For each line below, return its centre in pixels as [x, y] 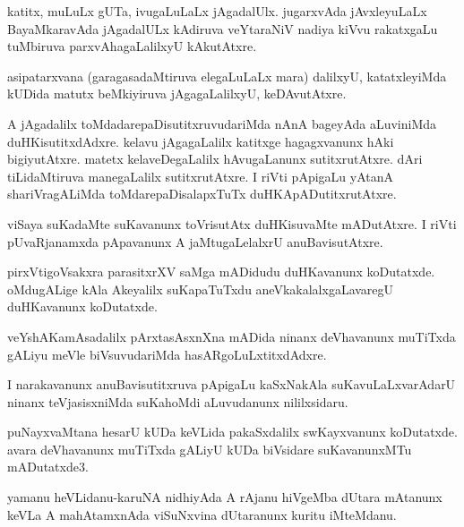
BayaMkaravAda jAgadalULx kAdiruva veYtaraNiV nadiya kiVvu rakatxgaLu [223, 28]
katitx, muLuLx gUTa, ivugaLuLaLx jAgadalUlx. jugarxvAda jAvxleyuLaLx [217, 11]
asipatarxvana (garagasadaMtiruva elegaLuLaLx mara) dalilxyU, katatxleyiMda [227, 76]
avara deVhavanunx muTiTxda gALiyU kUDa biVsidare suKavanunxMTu [210, 449]
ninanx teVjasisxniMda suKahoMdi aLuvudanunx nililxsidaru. [178, 401]
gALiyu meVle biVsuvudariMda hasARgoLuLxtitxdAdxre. [167, 354]
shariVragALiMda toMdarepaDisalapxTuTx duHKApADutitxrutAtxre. [202, 194]
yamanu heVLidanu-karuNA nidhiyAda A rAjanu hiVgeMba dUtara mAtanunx [225, 497]
